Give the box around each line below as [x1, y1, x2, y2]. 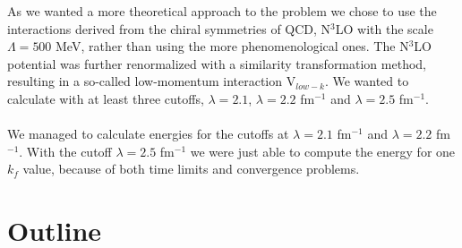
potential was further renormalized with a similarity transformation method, [7, 54, 426, 73]
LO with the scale [335, 19, 433, 38]
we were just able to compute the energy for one [190, 141, 456, 160]
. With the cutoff [19, 141, 112, 160]
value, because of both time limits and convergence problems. [22, 159, 360, 178]
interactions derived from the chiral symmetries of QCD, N [7, 19, 331, 38]
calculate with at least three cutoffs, [7, 89, 204, 107]
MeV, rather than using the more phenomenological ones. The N [56, 37, 409, 56]
